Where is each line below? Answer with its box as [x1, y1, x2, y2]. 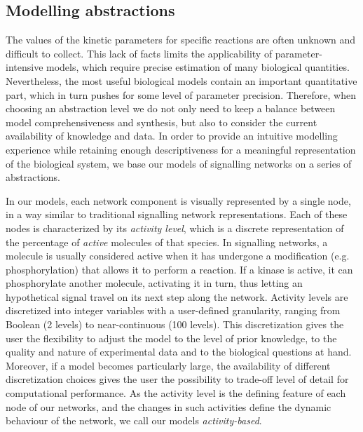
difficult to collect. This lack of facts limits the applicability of [6, 46, 273, 60]
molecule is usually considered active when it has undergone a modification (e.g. [6, 248, 350, 263]
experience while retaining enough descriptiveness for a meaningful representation [6, 142, 356, 156]
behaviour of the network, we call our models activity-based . [6, 413, 262, 428]
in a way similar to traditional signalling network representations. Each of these [6, 207, 348, 222]
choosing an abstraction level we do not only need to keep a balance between [6, 101, 336, 116]
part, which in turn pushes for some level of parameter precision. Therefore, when [6, 87, 356, 102]
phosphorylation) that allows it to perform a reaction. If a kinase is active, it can [6, 262, 353, 276]
